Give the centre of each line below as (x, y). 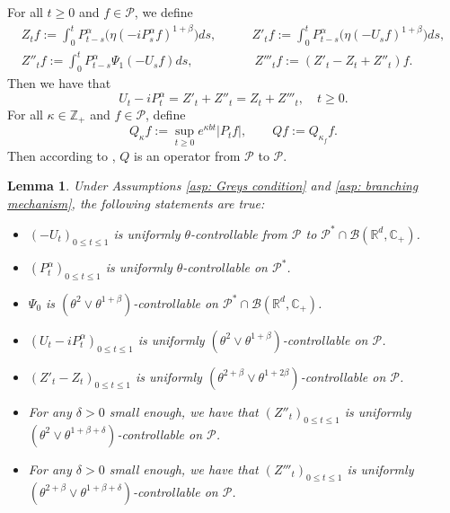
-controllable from (239, 233)
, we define (163, 12)
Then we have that (59, 83)
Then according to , (62, 155)
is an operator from (187, 155)
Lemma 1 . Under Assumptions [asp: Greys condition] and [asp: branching (213, 186)
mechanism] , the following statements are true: (136, 203)
